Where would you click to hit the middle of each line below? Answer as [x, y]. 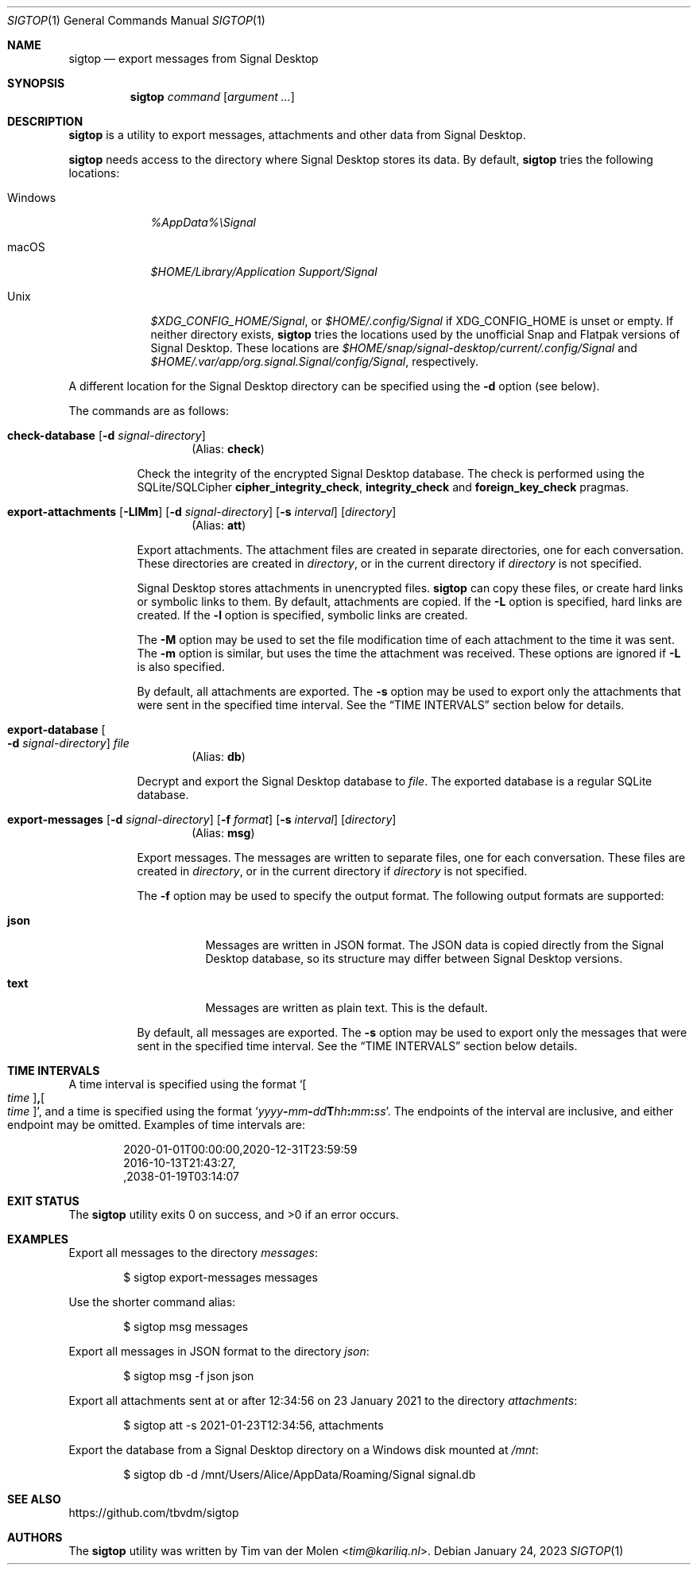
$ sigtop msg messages [186, 1327]
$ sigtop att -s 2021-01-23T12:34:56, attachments [254, 1425]
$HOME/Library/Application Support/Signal [264, 272]
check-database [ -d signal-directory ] [106, 435]
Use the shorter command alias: [152, 1302]
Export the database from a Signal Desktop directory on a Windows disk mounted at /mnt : [304, 1450]
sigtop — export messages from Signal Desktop [194, 58]
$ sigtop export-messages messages [221, 1277]
